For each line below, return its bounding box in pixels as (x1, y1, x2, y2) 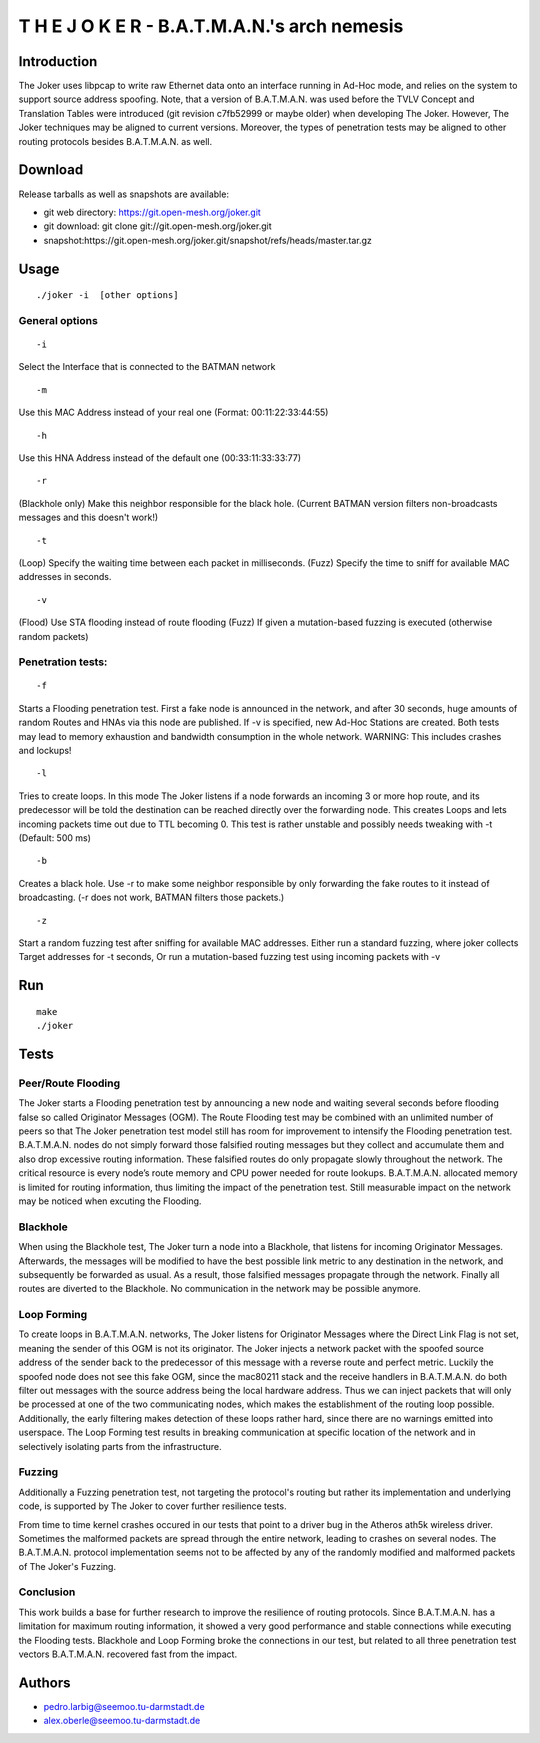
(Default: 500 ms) (18, 832, 92, 844)
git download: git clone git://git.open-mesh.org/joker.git (43, 220, 272, 232)
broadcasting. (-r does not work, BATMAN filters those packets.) (18, 891, 285, 904)
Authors (18, 1674, 71, 1691)
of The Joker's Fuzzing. (18, 1560, 117, 1572)
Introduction (18, 53, 98, 70)
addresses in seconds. (18, 571, 112, 583)
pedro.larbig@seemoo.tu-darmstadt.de (43, 1700, 205, 1712)
